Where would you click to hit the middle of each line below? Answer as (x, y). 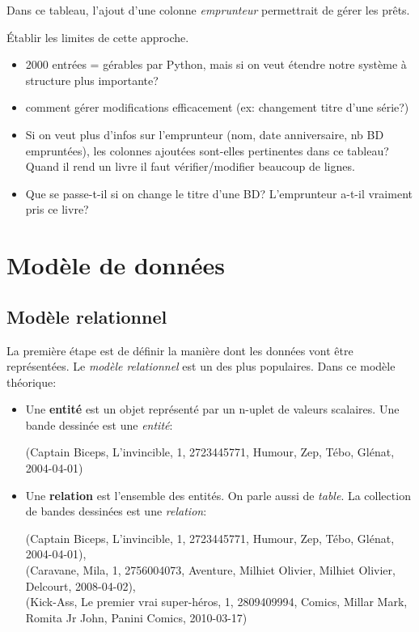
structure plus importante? (92, 80)
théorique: (32, 382)
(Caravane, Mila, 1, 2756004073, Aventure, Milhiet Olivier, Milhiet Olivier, (210, 570)
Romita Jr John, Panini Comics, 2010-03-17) (136, 617)
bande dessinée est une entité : (99, 424)
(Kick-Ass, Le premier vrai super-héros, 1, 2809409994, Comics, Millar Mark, (216, 602)
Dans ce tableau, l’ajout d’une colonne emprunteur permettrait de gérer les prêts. (208, 10)
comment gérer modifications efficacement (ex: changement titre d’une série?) (217, 107)
